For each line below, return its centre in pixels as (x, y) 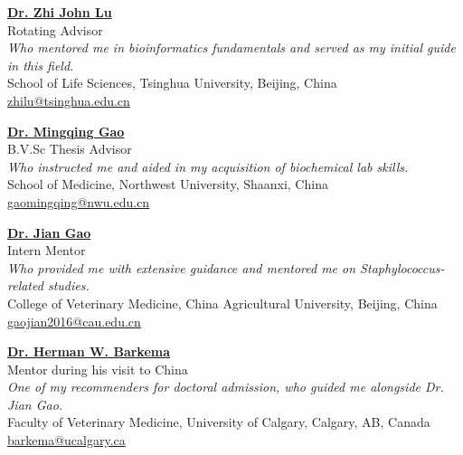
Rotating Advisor (55, 29)
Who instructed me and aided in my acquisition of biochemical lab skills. (208, 166)
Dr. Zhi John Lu (60, 12)
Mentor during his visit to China (98, 369)
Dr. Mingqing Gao (66, 131)
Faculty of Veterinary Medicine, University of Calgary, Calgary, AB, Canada (219, 422)
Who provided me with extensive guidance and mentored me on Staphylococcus (224, 267)
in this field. (41, 65)
